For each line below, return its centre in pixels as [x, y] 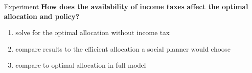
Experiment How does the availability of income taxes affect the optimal [126, 6]
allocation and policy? [42, 16]
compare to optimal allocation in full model [81, 65]
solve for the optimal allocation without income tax [92, 32]
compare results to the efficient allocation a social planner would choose [123, 48]
